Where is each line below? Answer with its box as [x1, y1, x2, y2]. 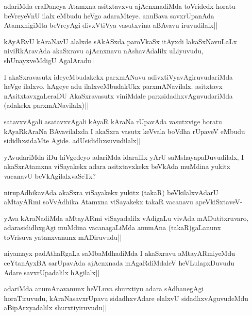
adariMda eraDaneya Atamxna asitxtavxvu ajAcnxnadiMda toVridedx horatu [4, 1, 235, 11]
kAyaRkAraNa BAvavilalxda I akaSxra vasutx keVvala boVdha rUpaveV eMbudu [4, 126, 245, 136]
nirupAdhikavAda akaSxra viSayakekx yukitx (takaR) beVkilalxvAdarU [4, 187, 218, 197]
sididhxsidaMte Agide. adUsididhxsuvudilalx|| [4, 135, 140, 146]
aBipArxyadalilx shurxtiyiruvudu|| [4, 302, 106, 313]
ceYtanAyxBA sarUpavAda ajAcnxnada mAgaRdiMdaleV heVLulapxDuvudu [4, 258, 235, 268]
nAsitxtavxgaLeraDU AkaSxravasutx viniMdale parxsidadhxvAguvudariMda [4, 90, 233, 100]
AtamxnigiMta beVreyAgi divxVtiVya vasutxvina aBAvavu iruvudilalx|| [4, 20, 218, 30]
